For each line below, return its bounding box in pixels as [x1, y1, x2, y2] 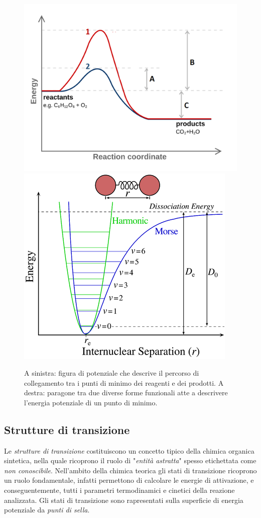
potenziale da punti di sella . [4, 504, 90, 515]
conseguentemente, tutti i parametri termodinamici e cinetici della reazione [4, 485, 235, 495]
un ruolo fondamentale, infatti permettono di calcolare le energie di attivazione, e [4, 475, 254, 485]
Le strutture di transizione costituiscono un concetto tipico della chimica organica [4, 445, 254, 456]
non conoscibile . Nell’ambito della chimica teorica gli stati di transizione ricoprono [4, 465, 257, 475]
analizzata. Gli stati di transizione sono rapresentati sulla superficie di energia [4, 494, 243, 505]
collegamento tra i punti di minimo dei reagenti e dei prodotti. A [24, 377, 224, 388]
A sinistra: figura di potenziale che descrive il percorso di [24, 368, 199, 378]
